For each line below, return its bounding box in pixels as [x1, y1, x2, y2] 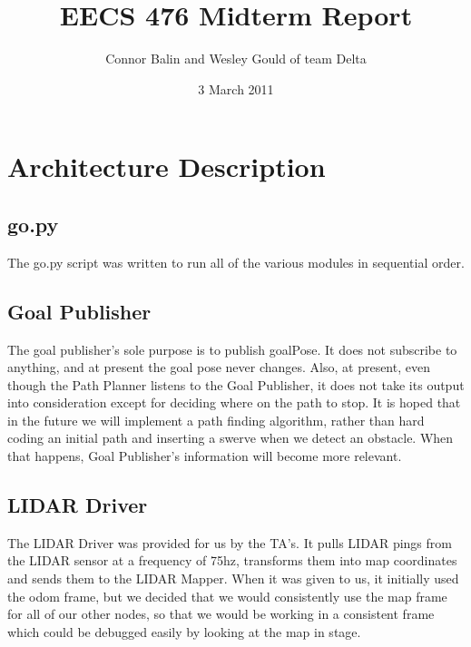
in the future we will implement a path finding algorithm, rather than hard [7, 410, 425, 429]
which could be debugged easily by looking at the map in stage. [7, 622, 361, 641]
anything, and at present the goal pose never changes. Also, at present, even [7, 358, 430, 377]
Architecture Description [7, 148, 326, 185]
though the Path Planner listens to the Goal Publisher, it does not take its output [7, 375, 465, 394]
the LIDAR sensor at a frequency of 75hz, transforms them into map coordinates [7, 551, 457, 570]
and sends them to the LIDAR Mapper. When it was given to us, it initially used [7, 569, 459, 588]
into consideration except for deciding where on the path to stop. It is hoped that [7, 393, 461, 412]
